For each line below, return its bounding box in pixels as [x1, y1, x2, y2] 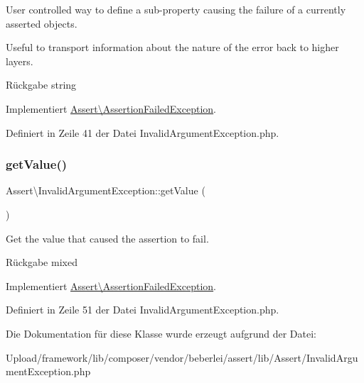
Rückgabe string [6, 77, 77, 92]
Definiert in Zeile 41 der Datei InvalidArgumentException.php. [6, 125, 279, 140]
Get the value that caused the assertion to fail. [6, 231, 209, 245]
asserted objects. [6, 16, 77, 30]
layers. [6, 53, 33, 68]
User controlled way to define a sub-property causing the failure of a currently [6, 2, 346, 16]
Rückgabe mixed [6, 255, 77, 270]
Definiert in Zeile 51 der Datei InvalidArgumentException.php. [6, 302, 279, 317]
